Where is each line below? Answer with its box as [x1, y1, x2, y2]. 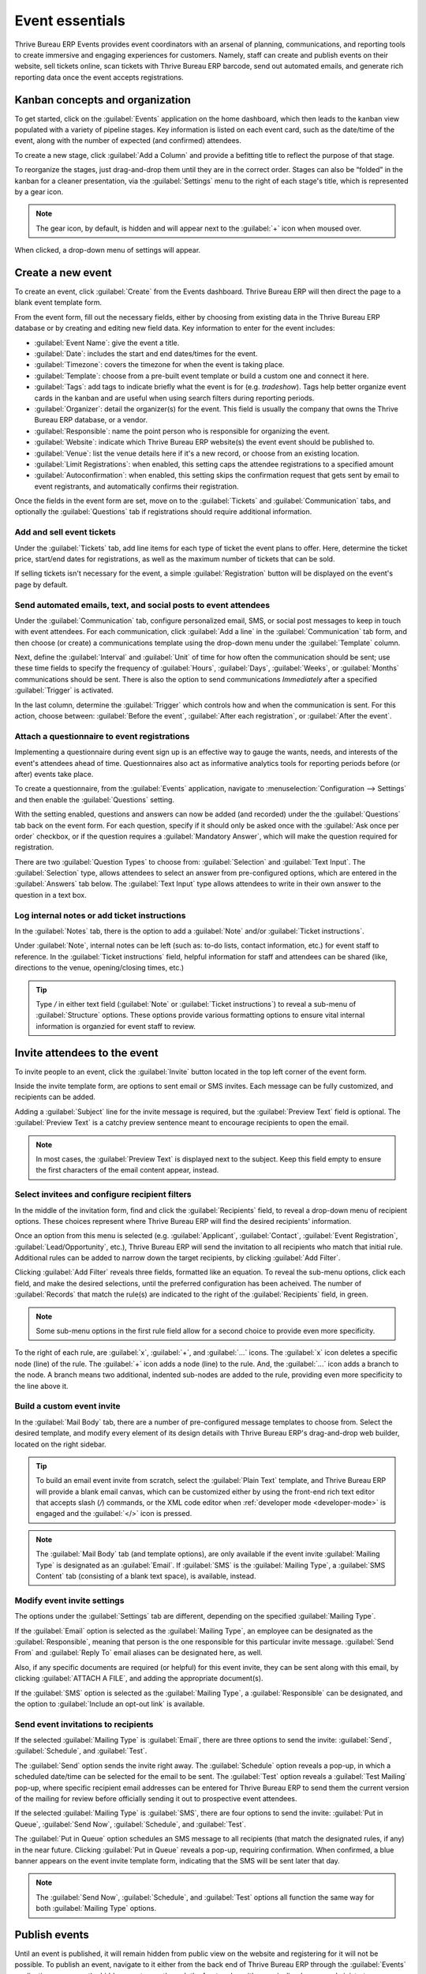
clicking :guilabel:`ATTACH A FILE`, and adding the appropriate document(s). [14, 1674, 263, 1683]
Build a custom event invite [14, 1401, 121, 1412]
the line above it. [14, 1381, 69, 1390]
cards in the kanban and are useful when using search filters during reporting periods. [34, 393, 315, 403]
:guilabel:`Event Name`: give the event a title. [34, 338, 180, 347]
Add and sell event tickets [14, 527, 116, 538]
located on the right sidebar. [14, 1439, 106, 1449]
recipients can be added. [14, 1092, 96, 1101]
